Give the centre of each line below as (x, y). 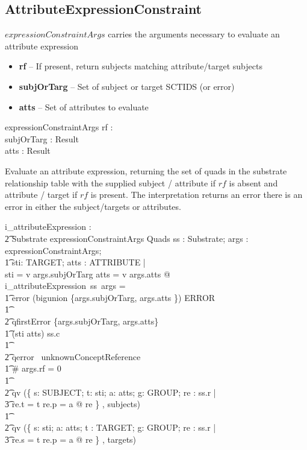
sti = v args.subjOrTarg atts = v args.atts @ (88, 274)
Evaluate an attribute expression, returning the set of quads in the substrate (146, 170)
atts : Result (28, 151)
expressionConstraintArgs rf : (59, 127)
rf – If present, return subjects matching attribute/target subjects (141, 66)
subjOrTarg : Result (42, 138)
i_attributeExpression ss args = (65, 286)
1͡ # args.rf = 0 (33, 368)
